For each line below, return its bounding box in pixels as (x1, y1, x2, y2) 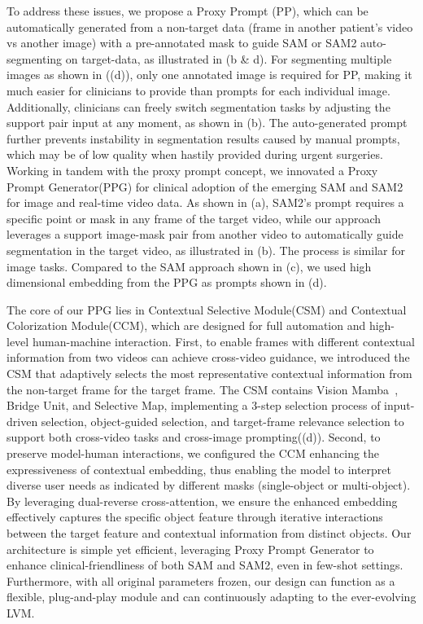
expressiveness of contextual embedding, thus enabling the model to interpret (7, 460, 392, 477)
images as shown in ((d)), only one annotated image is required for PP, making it (7, 66, 412, 83)
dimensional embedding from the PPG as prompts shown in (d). (7, 274, 327, 291)
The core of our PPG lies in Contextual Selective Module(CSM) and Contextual (7, 301, 407, 318)
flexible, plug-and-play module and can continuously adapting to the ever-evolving (7, 588, 416, 605)
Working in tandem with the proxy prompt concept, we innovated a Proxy (7, 161, 378, 178)
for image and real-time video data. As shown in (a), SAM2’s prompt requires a (7, 194, 404, 211)
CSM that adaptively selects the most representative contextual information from (7, 365, 412, 382)
